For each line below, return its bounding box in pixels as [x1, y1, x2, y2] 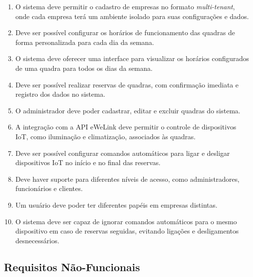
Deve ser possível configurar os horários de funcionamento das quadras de [15, 27, 235, 38]
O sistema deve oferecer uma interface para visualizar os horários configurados [15, 53, 249, 64]
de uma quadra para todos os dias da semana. [15, 63, 153, 73]
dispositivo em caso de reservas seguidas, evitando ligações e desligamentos [15, 226, 239, 236]
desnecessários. [15, 235, 59, 245]
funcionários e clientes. [15, 183, 83, 193]
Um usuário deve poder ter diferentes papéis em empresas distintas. [15, 199, 217, 210]
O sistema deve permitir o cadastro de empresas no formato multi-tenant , [15, 1, 235, 11]
